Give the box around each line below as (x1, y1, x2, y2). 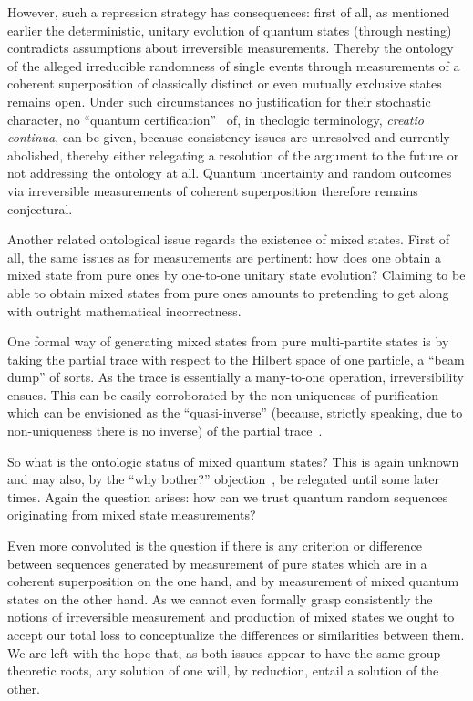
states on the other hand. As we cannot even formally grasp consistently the (7, 589, 433, 608)
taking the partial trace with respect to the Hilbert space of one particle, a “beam (7, 349, 465, 368)
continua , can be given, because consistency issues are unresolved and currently (7, 128, 450, 147)
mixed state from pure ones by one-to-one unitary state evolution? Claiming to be (7, 265, 466, 284)
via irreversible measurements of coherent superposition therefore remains (7, 180, 418, 200)
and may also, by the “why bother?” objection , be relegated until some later (7, 469, 439, 489)
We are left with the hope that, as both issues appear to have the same (7, 643, 405, 662)
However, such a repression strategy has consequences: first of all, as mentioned (7, 3, 450, 21)
